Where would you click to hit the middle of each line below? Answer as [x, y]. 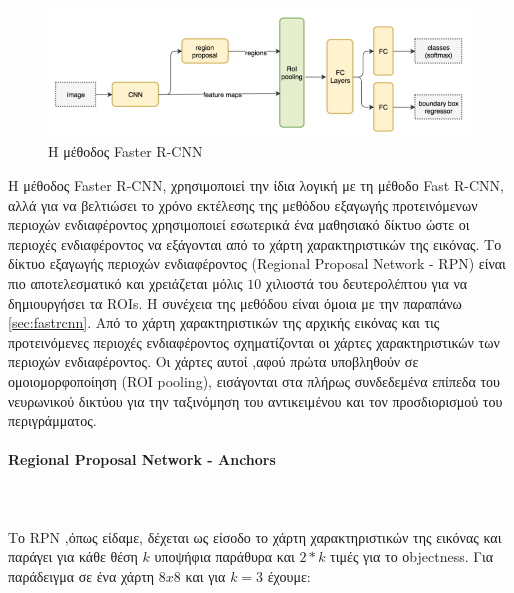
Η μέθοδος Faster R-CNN [125, 151]
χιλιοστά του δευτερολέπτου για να [366, 283]
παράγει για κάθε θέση [73, 556]
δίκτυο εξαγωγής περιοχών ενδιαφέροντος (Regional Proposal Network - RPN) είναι [257, 263]
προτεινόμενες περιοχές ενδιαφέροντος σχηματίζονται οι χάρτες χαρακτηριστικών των [254, 341]
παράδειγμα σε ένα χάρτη [81, 575]
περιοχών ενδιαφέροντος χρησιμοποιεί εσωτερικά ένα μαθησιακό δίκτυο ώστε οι [239, 224]
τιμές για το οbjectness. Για [412, 556]
